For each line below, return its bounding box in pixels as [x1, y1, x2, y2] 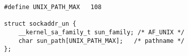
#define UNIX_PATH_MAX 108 [4, 4, 102, 11]
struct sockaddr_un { [4, 20, 77, 28]
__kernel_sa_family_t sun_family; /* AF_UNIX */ [18, 28, 184, 36]
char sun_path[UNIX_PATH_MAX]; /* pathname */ [18, 37, 184, 44]
